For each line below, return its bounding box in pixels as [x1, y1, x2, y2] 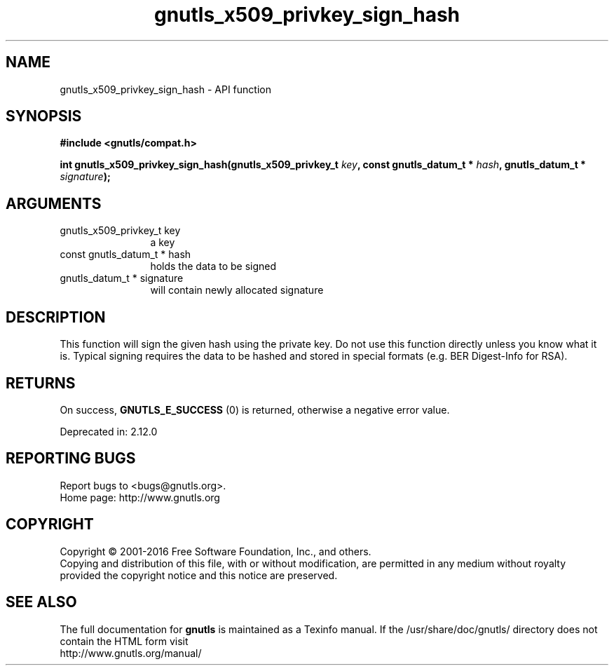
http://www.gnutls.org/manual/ [60, 646, 202, 659]
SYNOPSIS [6, 107, 82, 126]
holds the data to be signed [150, 260, 277, 273]
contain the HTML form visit [60, 635, 189, 647]
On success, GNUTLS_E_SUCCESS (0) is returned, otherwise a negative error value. [60, 403, 450, 416]
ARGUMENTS [6, 194, 102, 212]
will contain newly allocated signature [150, 284, 324, 297]
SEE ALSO [6, 593, 77, 611]
